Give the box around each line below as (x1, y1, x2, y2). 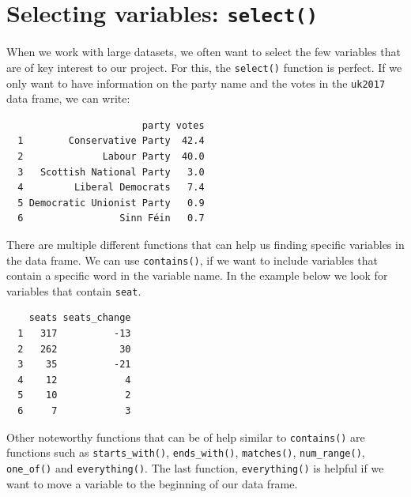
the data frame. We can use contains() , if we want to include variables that (6, 251, 379, 268)
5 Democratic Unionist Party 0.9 (17, 197, 205, 209)
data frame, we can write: (6, 90, 130, 107)
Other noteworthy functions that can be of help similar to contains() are (6, 428, 365, 445)
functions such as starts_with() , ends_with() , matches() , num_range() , (6, 444, 365, 461)
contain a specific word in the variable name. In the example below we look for (6, 267, 388, 284)
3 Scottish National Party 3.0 (17, 166, 205, 178)
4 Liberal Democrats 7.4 (17, 182, 205, 194)
